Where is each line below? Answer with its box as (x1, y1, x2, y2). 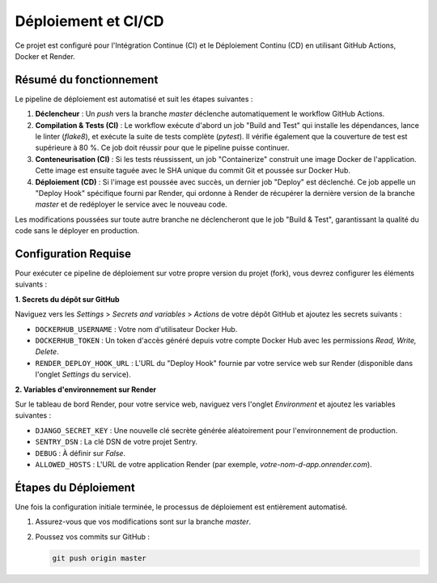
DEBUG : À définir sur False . (35, 448, 125, 457)
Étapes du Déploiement (15, 480, 135, 494)
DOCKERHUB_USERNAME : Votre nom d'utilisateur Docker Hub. (35, 324, 238, 334)
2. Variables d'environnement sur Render (15, 385, 157, 394)
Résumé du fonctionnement (15, 73, 159, 87)
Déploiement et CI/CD (15, 12, 165, 30)
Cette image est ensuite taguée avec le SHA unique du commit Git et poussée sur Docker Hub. (35, 166, 351, 176)
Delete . (35, 347, 60, 356)
